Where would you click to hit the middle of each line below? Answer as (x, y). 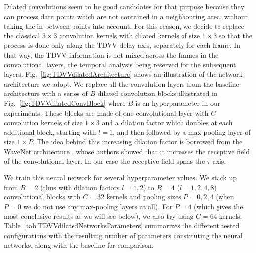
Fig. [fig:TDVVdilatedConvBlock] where (65, 103)
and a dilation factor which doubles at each (167, 122)
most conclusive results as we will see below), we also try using (99, 216)
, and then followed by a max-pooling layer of (182, 132)
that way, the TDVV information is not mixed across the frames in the (111, 54)
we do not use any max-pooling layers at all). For (98, 206)
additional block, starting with (50, 132)
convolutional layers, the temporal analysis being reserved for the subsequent (120, 64)
